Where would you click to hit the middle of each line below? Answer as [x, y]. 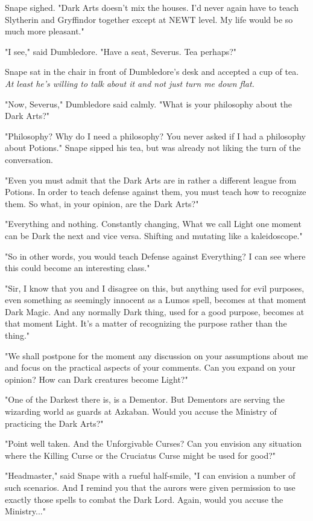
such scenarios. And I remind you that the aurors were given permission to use [150, 487]
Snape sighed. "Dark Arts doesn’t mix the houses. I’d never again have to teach [152, 7]
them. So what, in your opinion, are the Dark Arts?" [102, 203]
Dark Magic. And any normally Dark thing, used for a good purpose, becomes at [155, 311]
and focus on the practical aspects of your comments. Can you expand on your [150, 367]
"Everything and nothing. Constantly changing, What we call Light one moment [153, 224]
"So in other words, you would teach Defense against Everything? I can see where [155, 256]
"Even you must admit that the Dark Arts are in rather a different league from [151, 180]
